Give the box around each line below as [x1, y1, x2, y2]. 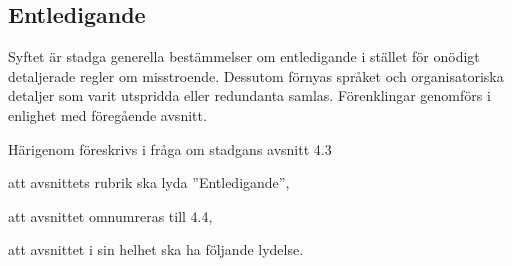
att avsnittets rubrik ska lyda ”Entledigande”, [8, 172, 290, 193]
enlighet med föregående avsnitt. [8, 104, 207, 125]
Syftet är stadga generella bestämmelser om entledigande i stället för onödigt [8, 46, 480, 67]
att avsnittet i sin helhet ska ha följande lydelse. [8, 239, 304, 260]
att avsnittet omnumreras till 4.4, [8, 205, 213, 226]
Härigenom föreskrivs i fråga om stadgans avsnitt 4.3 [8, 138, 332, 159]
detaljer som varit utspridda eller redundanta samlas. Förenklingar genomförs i [8, 85, 491, 106]
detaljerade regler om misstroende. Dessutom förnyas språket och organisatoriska [8, 65, 504, 86]
